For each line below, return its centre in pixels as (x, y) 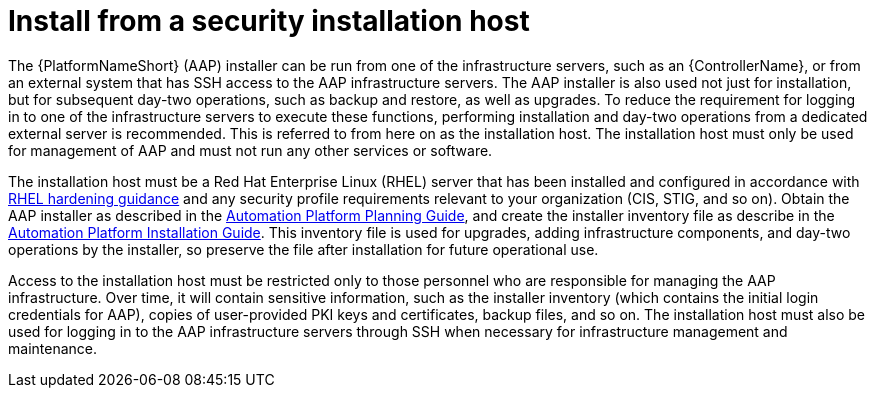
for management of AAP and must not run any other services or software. (250, 150)
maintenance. (52, 348)
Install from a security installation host (269, 21)
